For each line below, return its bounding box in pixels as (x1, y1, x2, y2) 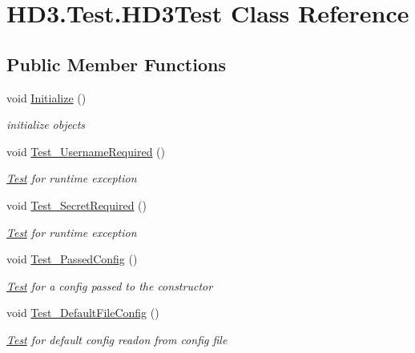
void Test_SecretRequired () (6, 196, 147, 213)
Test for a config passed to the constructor (6, 277, 213, 294)
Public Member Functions (6, 51, 226, 76)
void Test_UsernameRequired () (6, 142, 165, 159)
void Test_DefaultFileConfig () (6, 304, 159, 321)
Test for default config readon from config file (6, 331, 228, 347)
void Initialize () (6, 89, 87, 106)
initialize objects (6, 116, 86, 133)
